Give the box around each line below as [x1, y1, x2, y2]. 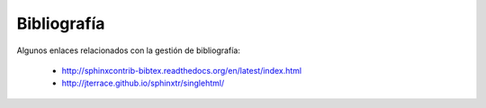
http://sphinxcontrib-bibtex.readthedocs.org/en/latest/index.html [61, 65, 301, 76]
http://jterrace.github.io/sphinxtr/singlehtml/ [61, 77, 225, 89]
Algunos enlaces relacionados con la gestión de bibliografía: [16, 45, 240, 56]
